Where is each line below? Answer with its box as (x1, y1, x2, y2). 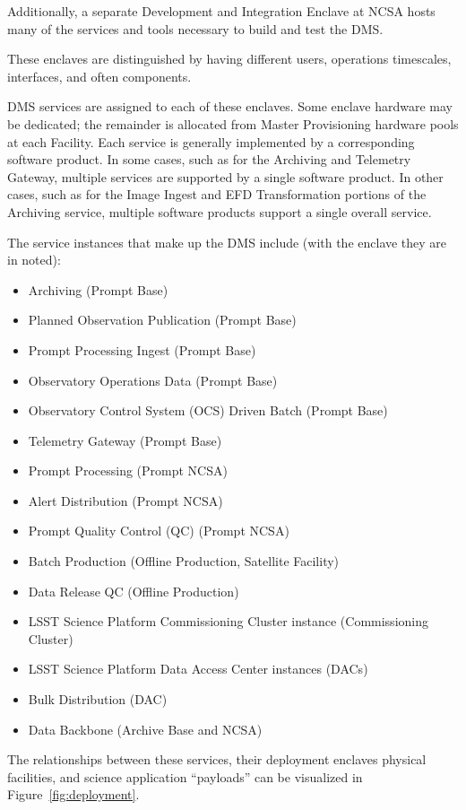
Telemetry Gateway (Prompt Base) (28, 431, 222, 449)
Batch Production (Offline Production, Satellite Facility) (28, 552, 340, 570)
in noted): (7, 250, 61, 269)
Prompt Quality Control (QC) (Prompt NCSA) (28, 521, 289, 540)
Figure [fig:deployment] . (7, 785, 140, 804)
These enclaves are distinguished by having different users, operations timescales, (7, 49, 452, 68)
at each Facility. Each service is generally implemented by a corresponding (7, 132, 415, 151)
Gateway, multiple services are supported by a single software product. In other (7, 167, 444, 186)
